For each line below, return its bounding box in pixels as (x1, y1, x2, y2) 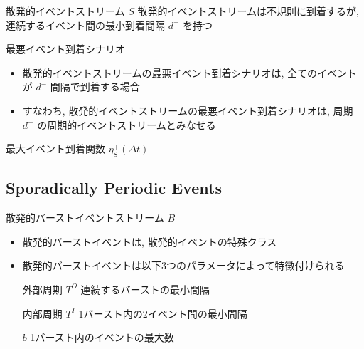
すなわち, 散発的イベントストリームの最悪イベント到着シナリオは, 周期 (22, 103, 353, 118)
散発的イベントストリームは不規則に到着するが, (137, 4, 359, 18)
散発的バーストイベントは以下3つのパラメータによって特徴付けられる (22, 258, 345, 273)
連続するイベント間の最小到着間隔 (6, 17, 165, 32)
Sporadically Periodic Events (6, 177, 222, 199)
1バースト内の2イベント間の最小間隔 (78, 306, 247, 321)
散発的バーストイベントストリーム (6, 210, 164, 225)
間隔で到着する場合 (50, 79, 140, 94)
